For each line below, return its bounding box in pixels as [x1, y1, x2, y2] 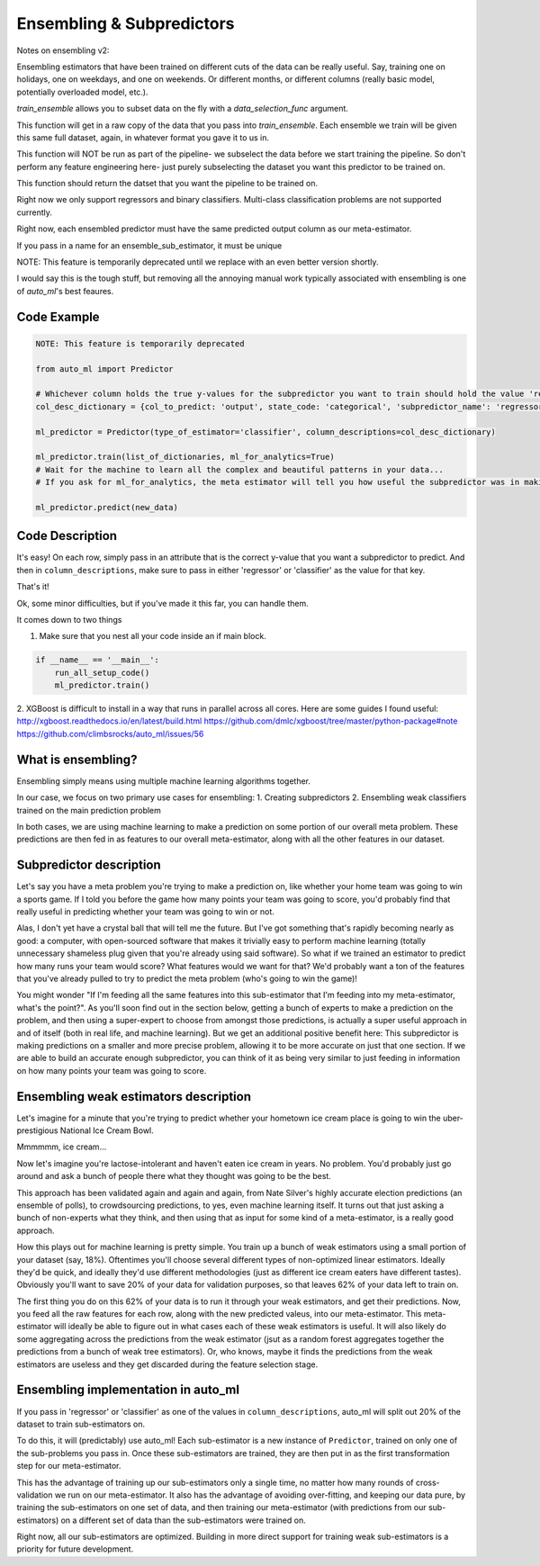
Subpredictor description [16, 858, 161, 873]
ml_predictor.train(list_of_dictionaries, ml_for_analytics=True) [35, 452, 335, 463]
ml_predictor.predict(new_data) [35, 502, 179, 512]
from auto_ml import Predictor [35, 364, 175, 373]
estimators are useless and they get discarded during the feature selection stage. [16, 1359, 319, 1370]
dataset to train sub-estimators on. [16, 1418, 146, 1429]
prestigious [16, 1125, 58, 1136]
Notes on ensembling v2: [16, 45, 110, 56]
